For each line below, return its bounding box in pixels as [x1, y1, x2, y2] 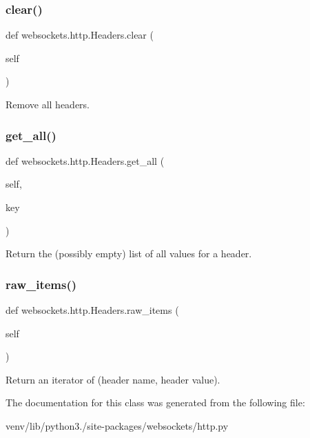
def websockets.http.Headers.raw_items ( [6, 303, 179, 317]
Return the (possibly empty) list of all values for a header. [6, 246, 252, 261]
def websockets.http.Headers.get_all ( [6, 153, 165, 168]
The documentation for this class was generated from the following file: [6, 395, 305, 410]
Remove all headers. [6, 97, 90, 111]
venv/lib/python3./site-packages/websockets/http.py [6, 418, 229, 432]
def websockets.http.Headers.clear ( [6, 28, 154, 42]
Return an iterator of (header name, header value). [6, 372, 220, 386]
